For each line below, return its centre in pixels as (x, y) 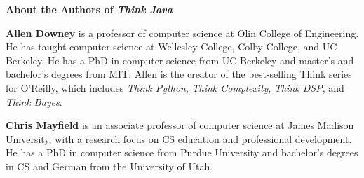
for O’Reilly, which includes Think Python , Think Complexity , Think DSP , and (175, 87)
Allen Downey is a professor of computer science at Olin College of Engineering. (182, 33)
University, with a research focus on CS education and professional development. (179, 138)
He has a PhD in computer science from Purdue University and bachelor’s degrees (182, 152)
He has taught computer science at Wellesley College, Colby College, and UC (171, 47)
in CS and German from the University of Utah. (109, 166)
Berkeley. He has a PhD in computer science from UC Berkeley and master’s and (180, 60)
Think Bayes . (34, 101)
